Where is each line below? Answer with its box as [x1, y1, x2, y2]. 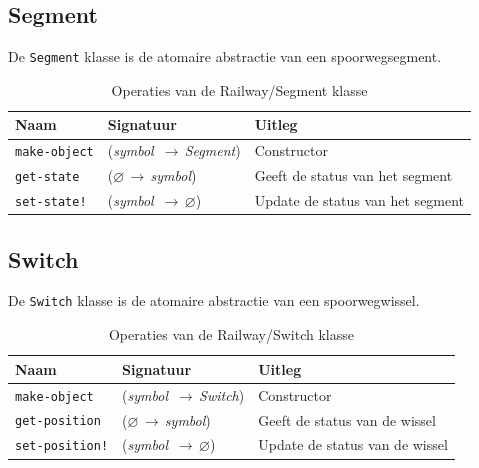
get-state [15, 170, 80, 185]
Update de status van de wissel [258, 434, 448, 455]
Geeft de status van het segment [254, 165, 453, 186]
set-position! [15, 439, 109, 454]
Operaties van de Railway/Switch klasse [108, 324, 354, 345]
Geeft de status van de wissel [258, 409, 436, 430]
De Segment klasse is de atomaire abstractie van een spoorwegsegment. [8, 46, 442, 67]
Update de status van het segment [254, 190, 465, 211]
